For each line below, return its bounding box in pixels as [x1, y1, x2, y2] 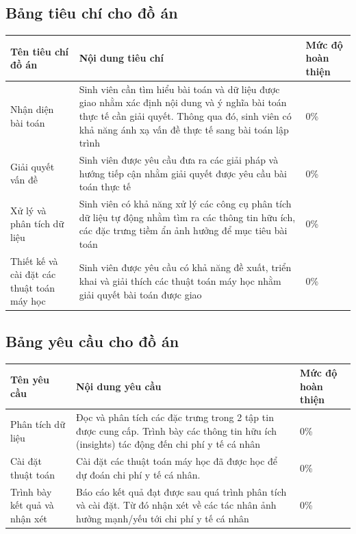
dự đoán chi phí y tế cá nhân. [76, 467, 201, 481]
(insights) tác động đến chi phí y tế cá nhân [76, 437, 260, 451]
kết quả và [10, 498, 54, 512]
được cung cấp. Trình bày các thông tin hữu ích [76, 423, 277, 437]
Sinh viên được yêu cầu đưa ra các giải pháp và [79, 152, 279, 166]
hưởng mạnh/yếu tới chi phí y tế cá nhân [76, 511, 249, 525]
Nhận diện [10, 102, 54, 116]
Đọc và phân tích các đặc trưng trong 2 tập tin [76, 410, 274, 424]
